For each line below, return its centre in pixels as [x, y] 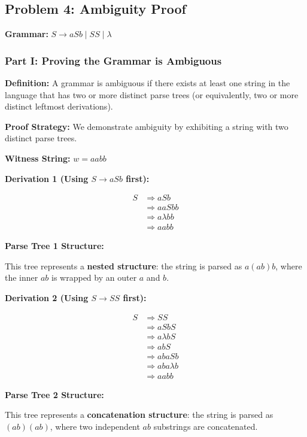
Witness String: [38, 158]
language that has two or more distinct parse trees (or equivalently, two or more [152, 94]
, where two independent [95, 427]
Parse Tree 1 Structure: [54, 246]
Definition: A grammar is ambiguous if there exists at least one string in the [148, 83]
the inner [22, 277]
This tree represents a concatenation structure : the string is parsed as [139, 415]
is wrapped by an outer [94, 277]
